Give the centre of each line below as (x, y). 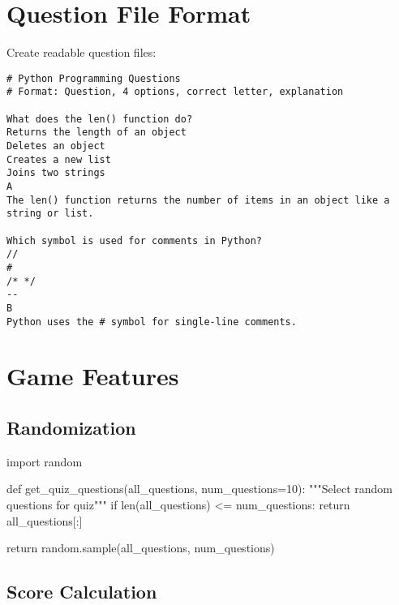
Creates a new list (59, 159)
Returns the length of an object (97, 133)
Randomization (71, 427)
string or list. (50, 214)
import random (45, 461)
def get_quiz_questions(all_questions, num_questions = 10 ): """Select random (199, 489)
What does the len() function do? (100, 119)
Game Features (93, 376)
